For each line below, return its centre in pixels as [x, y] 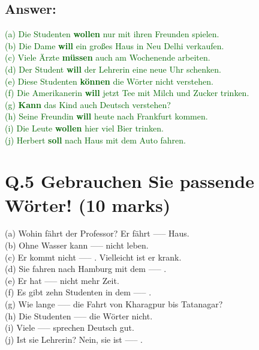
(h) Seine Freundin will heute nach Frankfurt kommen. [106, 116]
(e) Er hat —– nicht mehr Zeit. [62, 280]
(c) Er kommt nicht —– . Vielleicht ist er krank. [93, 257]
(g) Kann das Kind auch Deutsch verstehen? [88, 104]
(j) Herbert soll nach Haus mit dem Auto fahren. [95, 140]
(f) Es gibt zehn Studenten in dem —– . [78, 292]
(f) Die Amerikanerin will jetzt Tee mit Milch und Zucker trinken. [127, 93]
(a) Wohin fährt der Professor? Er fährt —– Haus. [97, 233]
